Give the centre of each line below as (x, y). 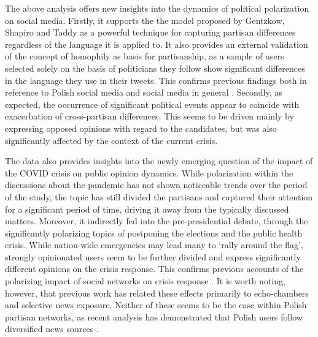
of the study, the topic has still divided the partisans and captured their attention (159, 196)
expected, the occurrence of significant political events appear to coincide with (152, 104)
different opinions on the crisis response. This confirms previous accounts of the (154, 269)
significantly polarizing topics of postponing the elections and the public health (154, 233)
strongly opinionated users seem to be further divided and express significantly (153, 256)
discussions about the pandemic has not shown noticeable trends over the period (156, 185)
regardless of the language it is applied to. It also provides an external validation (157, 44)
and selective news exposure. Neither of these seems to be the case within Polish (156, 305)
